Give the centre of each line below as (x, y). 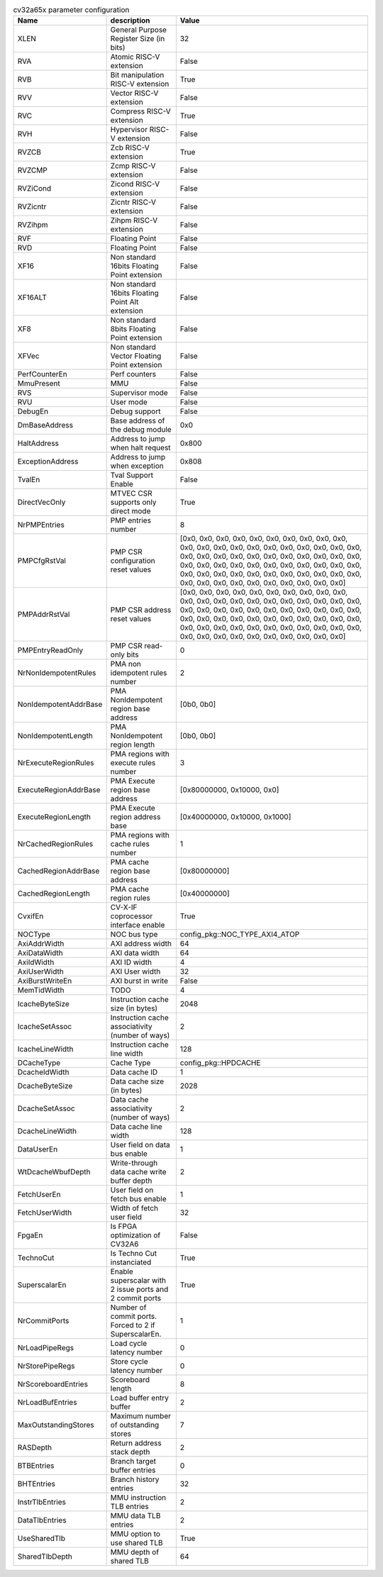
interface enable (138, 925)
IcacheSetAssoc (45, 1027)
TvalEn (29, 480)
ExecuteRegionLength (54, 817)
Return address (136, 1443)
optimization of (135, 1235)
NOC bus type (134, 935)
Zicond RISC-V (135, 184)
